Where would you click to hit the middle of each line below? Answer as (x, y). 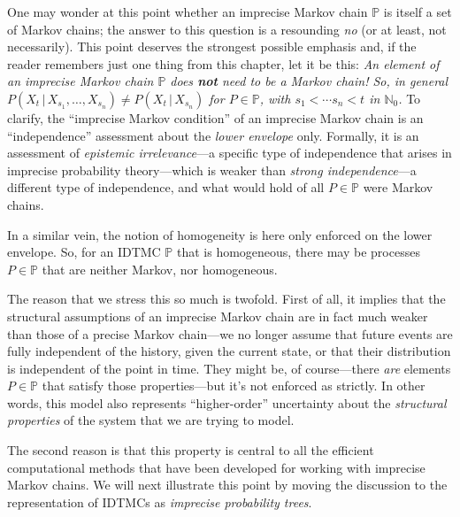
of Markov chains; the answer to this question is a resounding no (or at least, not (227, 29)
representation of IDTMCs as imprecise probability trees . (160, 502)
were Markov (398, 187)
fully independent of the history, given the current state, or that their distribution (229, 351)
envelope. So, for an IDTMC (84, 252)
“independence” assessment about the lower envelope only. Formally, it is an (213, 135)
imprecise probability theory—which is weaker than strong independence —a (212, 170)
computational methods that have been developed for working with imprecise (216, 467)
